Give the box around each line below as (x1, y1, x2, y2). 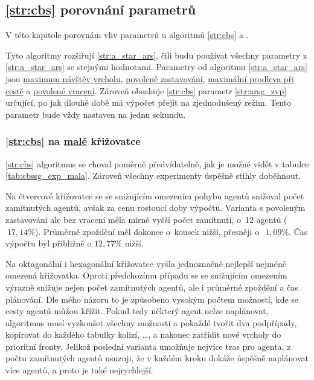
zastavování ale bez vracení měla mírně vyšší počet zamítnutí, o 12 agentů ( (5, 213, 287, 225)
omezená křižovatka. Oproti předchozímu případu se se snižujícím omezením (5, 269, 287, 282)
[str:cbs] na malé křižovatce (5, 134, 141, 149)
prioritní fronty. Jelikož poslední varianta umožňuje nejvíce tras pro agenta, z (5, 340, 291, 352)
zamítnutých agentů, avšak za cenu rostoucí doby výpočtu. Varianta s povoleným (5, 201, 306, 214)
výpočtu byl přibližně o (5, 237, 92, 250)
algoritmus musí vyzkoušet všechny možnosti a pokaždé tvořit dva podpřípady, (5, 316, 297, 329)
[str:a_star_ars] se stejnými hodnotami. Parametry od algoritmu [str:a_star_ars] (5, 60, 307, 73)
